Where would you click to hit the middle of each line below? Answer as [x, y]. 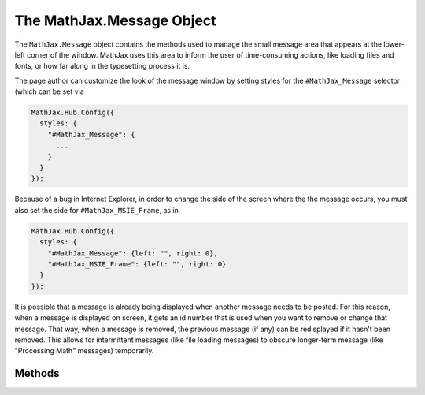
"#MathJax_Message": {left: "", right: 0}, [133, 253]
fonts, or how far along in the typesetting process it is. [102, 66]
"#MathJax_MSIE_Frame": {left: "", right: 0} [137, 264]
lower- [394, 44]
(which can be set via [49, 91]
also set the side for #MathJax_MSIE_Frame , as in [96, 210]
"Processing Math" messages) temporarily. [84, 351]
